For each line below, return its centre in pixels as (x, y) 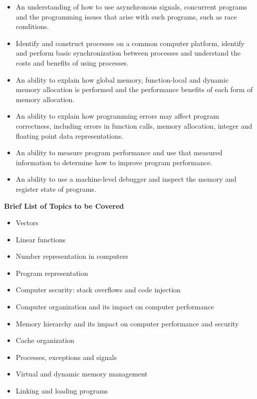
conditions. (32, 26)
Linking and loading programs (62, 391)
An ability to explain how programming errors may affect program (117, 116)
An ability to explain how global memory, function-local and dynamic (122, 79)
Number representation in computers (72, 256)
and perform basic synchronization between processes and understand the (128, 53)
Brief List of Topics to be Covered (64, 206)
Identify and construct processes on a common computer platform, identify (130, 43)
